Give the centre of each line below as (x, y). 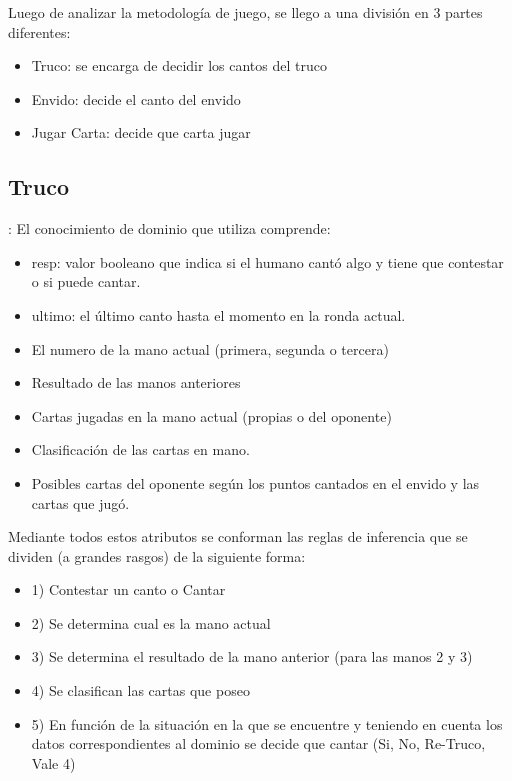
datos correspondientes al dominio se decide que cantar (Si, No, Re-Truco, (258, 743)
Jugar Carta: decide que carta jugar (141, 132)
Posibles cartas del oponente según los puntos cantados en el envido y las (255, 482)
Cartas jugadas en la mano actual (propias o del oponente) (211, 415)
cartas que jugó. (80, 502)
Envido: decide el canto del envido (136, 98)
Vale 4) (53, 762)
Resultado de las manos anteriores (136, 382)
